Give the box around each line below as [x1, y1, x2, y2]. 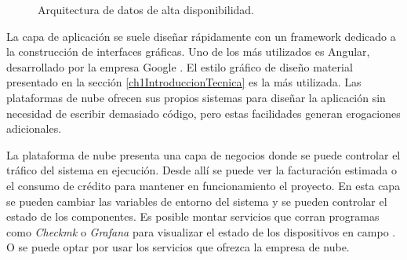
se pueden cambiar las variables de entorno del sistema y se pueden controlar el [6, 192, 387, 209]
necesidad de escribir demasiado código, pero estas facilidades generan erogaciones [6, 104, 401, 121]
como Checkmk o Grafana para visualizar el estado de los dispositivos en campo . [6, 223, 396, 240]
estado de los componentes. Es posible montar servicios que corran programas [6, 208, 380, 225]
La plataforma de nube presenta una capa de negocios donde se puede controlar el [6, 146, 401, 163]
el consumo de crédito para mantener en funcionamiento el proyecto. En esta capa [6, 177, 401, 193]
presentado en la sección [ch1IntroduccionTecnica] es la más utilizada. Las [6, 74, 362, 90]
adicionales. [6, 120, 62, 137]
